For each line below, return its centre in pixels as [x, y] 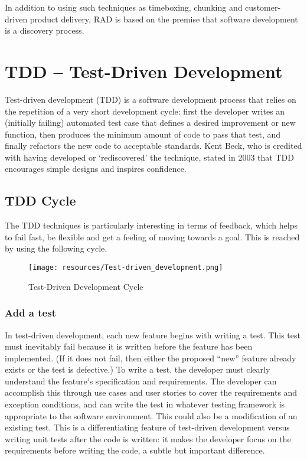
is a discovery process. [45, 30]
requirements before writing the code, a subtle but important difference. [135, 450]
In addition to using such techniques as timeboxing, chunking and [124, 7]
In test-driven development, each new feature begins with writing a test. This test [153, 335]
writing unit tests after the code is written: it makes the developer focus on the [148, 438]
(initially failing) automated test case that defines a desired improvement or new [150, 123]
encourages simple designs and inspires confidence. [96, 169]
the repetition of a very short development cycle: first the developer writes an [145, 111]
